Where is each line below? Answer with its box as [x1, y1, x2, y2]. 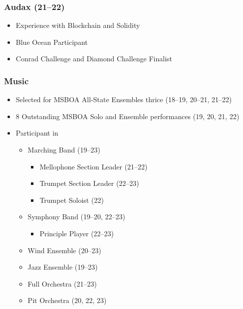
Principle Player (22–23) [39, 228, 114, 238]
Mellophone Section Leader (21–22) [39, 161, 148, 171]
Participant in [15, 128, 58, 138]
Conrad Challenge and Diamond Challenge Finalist [15, 53, 173, 64]
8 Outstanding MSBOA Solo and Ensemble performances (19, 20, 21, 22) [15, 111, 240, 121]
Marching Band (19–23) [27, 145, 100, 154]
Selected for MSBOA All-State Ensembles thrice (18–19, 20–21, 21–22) [15, 94, 232, 105]
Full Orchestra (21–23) [27, 278, 97, 289]
